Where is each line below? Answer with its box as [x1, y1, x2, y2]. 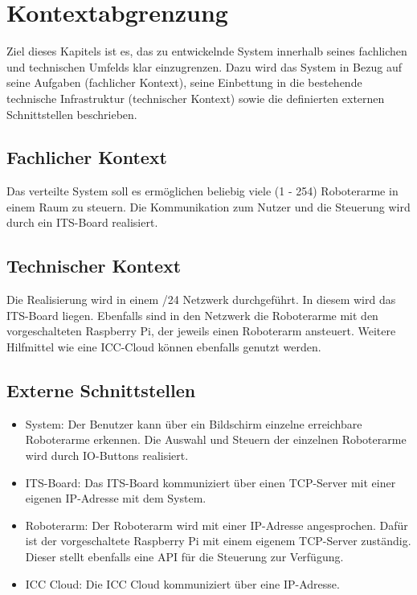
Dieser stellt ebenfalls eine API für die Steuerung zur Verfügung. [25, 548, 344, 565]
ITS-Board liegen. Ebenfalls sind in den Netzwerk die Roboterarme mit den [6, 306, 378, 323]
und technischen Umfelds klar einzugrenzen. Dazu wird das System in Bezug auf [6, 58, 402, 75]
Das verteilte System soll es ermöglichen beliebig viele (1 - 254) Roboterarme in [6, 183, 399, 199]
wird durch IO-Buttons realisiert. [25, 447, 189, 464]
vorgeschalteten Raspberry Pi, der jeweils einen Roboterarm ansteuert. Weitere [6, 322, 396, 339]
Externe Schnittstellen [6, 378, 196, 403]
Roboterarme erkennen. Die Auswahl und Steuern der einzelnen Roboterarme [25, 431, 407, 448]
